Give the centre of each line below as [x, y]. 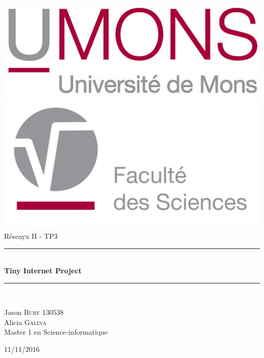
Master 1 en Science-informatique [56, 332]
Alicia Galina [25, 322]
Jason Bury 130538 [34, 312]
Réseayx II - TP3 [31, 236]
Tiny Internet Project [43, 271]
